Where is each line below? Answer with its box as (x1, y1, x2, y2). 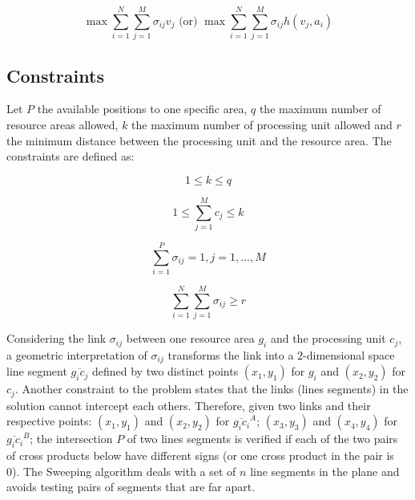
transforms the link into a (167, 346, 294, 363)
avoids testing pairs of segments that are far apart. (6, 478, 256, 495)
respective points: (6, 413, 92, 429)
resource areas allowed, (6, 116, 119, 132)
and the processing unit (270, 330, 386, 347)
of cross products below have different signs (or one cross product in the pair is (6, 447, 394, 464)
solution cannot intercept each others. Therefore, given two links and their (6, 396, 371, 413)
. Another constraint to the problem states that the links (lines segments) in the (14, 380, 409, 397)
